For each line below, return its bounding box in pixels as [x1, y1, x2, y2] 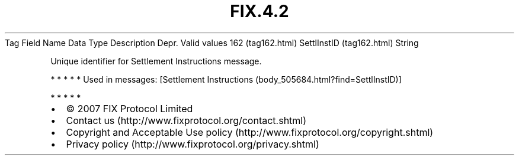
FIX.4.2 [230, 1, 289, 21]
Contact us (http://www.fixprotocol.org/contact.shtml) [66, 114, 307, 126]
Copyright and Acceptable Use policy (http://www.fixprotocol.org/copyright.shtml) [66, 126, 434, 138]
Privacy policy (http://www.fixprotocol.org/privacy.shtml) [66, 138, 319, 150]
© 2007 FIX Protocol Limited [66, 102, 193, 115]
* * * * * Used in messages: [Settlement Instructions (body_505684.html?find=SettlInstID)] [50, 74, 402, 84]
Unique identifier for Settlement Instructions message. [50, 55, 262, 66]
